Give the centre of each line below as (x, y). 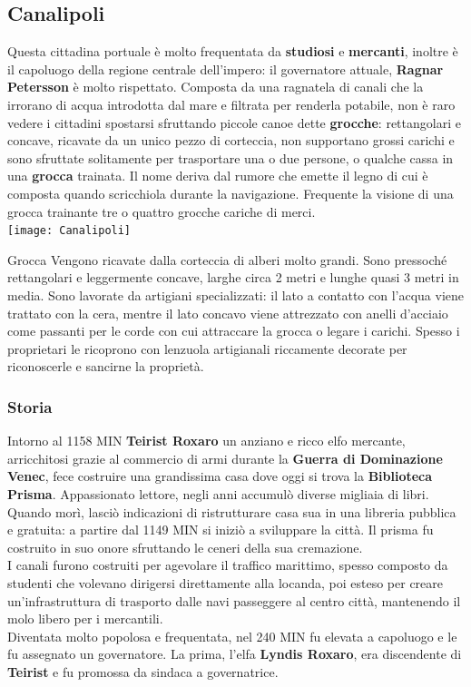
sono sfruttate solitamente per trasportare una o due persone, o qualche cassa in (231, 157)
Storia (30, 406)
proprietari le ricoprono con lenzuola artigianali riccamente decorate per (207, 348)
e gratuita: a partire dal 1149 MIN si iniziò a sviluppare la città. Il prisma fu (221, 530)
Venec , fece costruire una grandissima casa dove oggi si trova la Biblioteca (220, 476)
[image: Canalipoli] (69, 231)
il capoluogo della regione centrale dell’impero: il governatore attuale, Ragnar (226, 69)
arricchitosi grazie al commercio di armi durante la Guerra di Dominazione (225, 458)
